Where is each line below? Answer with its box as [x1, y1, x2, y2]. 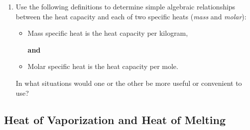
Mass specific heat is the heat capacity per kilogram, [27, 28, 188, 38]
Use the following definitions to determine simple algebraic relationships [15, 1, 236, 11]
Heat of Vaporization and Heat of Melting [4, 112, 226, 127]
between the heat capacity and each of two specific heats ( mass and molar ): [15, 11, 247, 21]
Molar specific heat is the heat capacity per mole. [27, 61, 178, 71]
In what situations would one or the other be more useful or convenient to [15, 77, 242, 88]
